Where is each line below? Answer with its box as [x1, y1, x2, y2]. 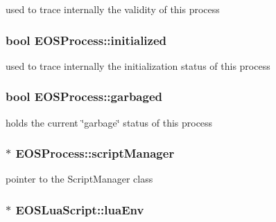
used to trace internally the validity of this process [6, 2, 220, 16]
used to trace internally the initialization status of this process [6, 58, 270, 73]
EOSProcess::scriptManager [15, 145, 175, 162]
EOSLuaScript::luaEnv [15, 201, 144, 218]
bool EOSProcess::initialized [6, 31, 167, 48]
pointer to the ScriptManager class [6, 172, 153, 186]
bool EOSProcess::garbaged [6, 88, 162, 105]
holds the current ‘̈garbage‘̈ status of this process [6, 115, 213, 129]
